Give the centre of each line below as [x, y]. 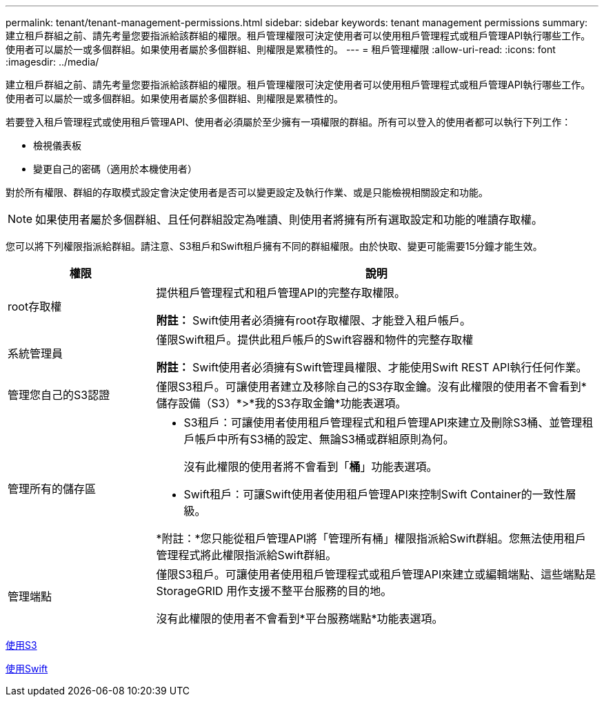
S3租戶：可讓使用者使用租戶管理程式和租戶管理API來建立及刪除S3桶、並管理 [383, 422]
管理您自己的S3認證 [59, 395]
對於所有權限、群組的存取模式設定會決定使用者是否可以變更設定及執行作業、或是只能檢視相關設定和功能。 [247, 192]
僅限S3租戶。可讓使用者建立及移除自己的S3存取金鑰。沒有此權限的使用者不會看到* [371, 387]
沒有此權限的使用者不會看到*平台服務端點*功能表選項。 [300, 618]
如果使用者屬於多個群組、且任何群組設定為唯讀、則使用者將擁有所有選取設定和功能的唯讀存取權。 [289, 220]
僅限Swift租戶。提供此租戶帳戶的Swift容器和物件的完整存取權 [315, 340]
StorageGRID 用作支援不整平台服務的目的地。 [274, 591]
